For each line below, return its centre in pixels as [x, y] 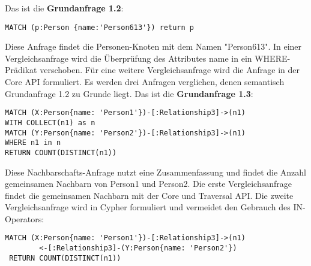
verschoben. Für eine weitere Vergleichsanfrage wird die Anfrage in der [170, 70]
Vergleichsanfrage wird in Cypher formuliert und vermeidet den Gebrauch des [148, 207]
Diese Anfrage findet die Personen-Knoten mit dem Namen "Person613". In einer [153, 46]
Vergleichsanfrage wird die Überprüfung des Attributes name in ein [128, 58]
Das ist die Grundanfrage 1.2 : [64, 8]
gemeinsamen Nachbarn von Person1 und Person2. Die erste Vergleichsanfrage [148, 184]
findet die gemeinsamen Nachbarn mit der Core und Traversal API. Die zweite [149, 195]
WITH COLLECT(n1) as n [50, 123]
